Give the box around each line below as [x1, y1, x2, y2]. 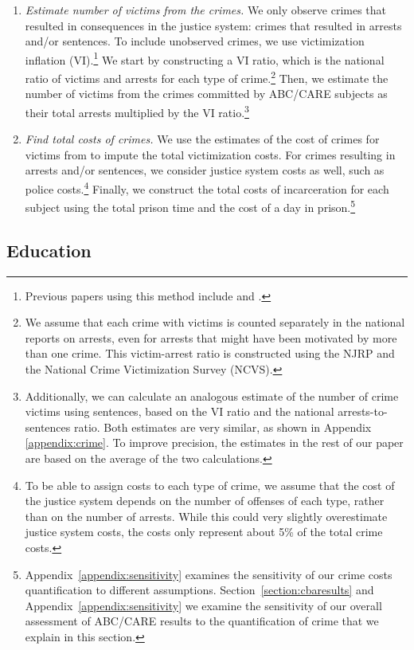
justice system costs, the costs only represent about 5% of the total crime [25, 523, 383, 540]
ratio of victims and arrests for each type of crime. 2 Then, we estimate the [25, 68, 389, 86]
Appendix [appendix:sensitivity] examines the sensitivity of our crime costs [25, 566, 393, 582]
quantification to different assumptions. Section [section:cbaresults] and [25, 581, 374, 598]
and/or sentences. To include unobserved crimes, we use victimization [25, 33, 365, 49]
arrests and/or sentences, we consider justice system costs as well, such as [25, 162, 385, 178]
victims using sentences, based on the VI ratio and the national [25, 403, 334, 420]
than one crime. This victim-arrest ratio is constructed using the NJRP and [25, 345, 395, 362]
